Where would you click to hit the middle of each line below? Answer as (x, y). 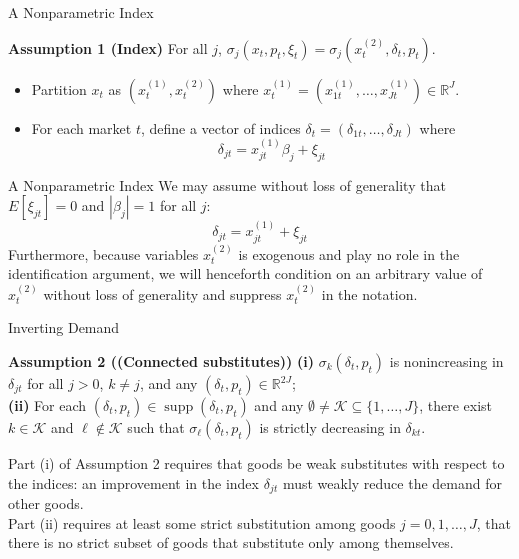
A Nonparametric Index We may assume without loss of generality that (227, 184)
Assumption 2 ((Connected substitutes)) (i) (161, 361)
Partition (59, 88)
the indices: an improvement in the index (133, 482)
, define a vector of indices (220, 127)
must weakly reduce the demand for (392, 482)
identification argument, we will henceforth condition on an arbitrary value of (245, 273)
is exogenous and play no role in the (349, 253)
